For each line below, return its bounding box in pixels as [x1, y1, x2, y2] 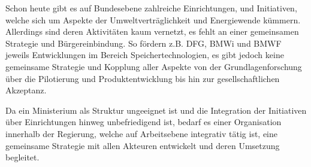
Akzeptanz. [5, 84, 47, 96]
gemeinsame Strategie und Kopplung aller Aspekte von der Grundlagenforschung [5, 60, 302, 72]
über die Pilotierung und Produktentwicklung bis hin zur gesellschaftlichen [5, 72, 280, 84]
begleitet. [5, 151, 40, 163]
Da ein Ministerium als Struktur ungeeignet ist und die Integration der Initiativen [5, 104, 307, 116]
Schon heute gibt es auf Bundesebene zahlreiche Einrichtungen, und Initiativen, [5, 2, 297, 14]
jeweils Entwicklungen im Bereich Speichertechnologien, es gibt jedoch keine [5, 48, 284, 61]
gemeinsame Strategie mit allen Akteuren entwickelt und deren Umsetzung [5, 139, 280, 151]
